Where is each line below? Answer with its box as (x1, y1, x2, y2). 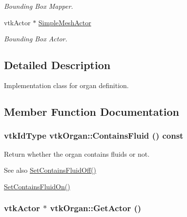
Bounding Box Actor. (4, 34, 67, 44)
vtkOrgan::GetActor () (50, 202, 142, 214)
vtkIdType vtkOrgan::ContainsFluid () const (4, 129, 184, 142)
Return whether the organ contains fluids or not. (4, 148, 150, 159)
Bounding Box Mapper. (4, 1, 73, 11)
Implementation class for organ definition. (4, 80, 129, 90)
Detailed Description (4, 57, 111, 72)
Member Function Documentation (4, 104, 180, 119)
